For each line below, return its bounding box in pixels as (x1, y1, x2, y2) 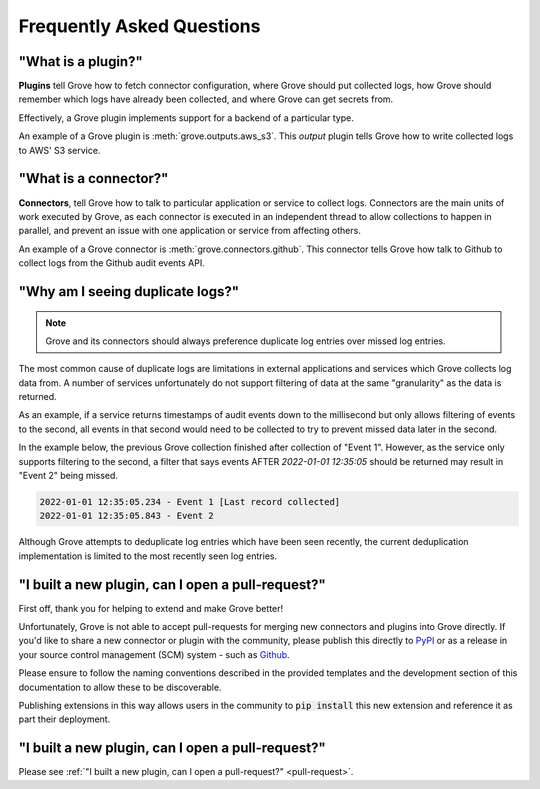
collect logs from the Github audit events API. (18, 257, 205, 269)
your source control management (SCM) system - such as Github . (18, 648, 290, 660)
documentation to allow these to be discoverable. (18, 681, 222, 693)
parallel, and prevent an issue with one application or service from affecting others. (18, 225, 362, 237)
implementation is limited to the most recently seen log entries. (18, 550, 278, 562)
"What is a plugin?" (18, 53, 144, 70)
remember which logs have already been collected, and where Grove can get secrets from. (18, 93, 394, 105)
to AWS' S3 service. (18, 144, 101, 156)
